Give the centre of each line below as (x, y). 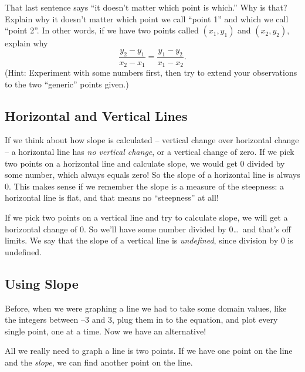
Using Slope (42, 283)
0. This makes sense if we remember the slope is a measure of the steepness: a (144, 186)
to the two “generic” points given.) (67, 84)
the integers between (42, 319)
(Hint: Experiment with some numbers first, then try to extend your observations (151, 72)
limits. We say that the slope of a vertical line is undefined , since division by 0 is (149, 240)
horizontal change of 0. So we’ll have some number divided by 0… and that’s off (148, 229)
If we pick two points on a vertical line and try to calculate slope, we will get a (146, 217)
